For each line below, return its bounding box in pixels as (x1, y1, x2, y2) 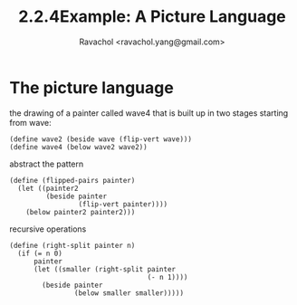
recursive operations (9, 224, 87, 234)
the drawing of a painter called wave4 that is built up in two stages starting (9, 107, 289, 119)
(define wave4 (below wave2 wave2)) (9, 142, 148, 151)
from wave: (9, 117, 52, 128)
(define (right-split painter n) (9, 241, 136, 250)
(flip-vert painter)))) (78, 199, 168, 209)
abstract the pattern (9, 158, 84, 169)
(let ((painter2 (17, 184, 79, 193)
